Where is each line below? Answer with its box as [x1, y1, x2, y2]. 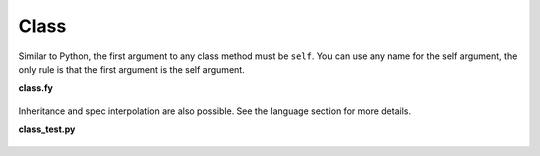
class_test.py [18, 123, 76, 135]
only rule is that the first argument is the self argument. [18, 63, 245, 75]
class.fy [18, 82, 54, 94]
